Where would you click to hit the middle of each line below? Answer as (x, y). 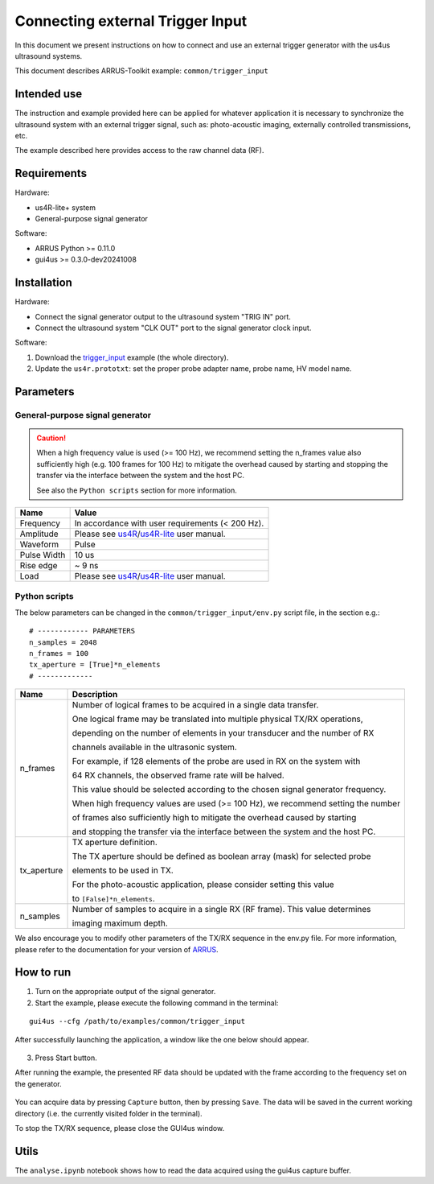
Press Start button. (66, 1058)
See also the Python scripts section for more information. (137, 490)
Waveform (39, 545)
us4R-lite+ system (66, 207)
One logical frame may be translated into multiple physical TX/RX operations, (217, 719)
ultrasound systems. (49, 56)
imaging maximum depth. (120, 923)
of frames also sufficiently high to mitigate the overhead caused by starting (214, 818)
